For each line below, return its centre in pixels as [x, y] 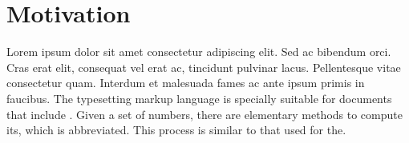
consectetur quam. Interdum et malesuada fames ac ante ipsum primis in [186, 83]
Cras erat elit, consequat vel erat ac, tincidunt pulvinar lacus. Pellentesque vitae [204, 67]
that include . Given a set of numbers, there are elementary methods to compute [204, 114]
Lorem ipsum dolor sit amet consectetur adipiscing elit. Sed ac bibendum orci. [199, 52]
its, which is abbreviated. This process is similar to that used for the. [176, 130]
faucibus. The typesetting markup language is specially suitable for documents [199, 98]
